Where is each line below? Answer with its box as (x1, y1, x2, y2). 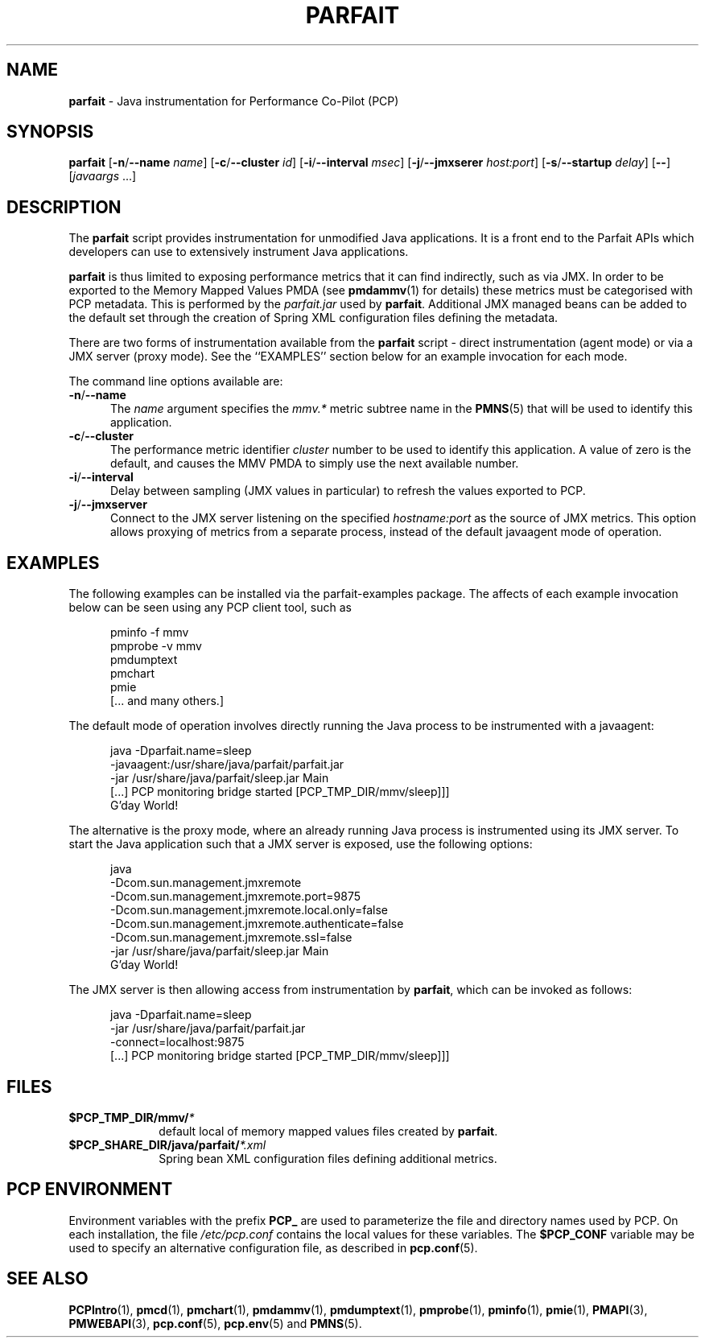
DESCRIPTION (6, 196, 122, 217)
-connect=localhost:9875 (110, 1035, 245, 1049)
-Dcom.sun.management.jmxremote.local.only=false (110, 903, 388, 917)
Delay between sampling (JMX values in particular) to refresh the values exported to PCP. (110, 484, 586, 498)
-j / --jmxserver (68, 497, 147, 512)
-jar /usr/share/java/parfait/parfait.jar (110, 1021, 306, 1036)
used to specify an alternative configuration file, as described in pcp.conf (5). (68, 1240, 478, 1255)
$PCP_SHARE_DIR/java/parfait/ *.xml (68, 1137, 266, 1152)
